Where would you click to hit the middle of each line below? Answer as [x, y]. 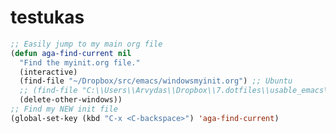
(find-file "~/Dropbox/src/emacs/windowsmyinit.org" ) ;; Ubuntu [156, 81]
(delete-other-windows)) [71, 100]
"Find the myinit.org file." [80, 62]
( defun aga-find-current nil [71, 53]
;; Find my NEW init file [64, 109]
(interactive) [48, 72]
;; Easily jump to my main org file [86, 44]
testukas [47, 17]
